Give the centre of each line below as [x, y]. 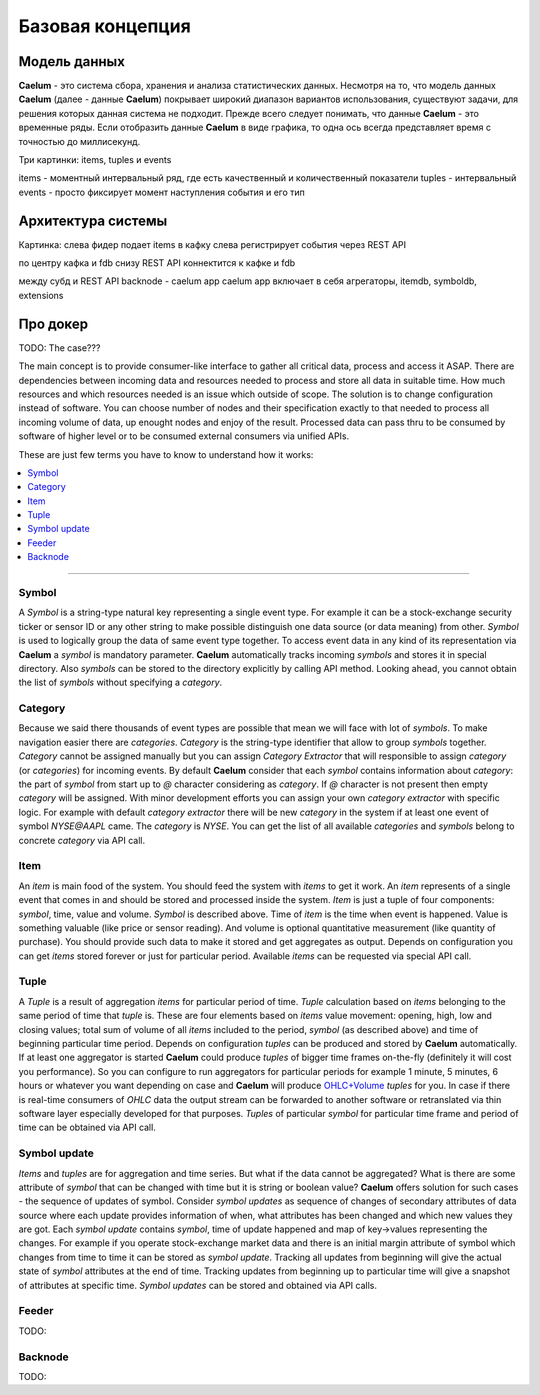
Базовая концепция [105, 26]
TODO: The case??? [59, 347]
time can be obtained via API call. [87, 1127]
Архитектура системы [93, 220]
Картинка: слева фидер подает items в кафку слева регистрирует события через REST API [212, 244]
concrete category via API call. [81, 840]
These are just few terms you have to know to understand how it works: [166, 454]
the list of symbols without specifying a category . [120, 682]
